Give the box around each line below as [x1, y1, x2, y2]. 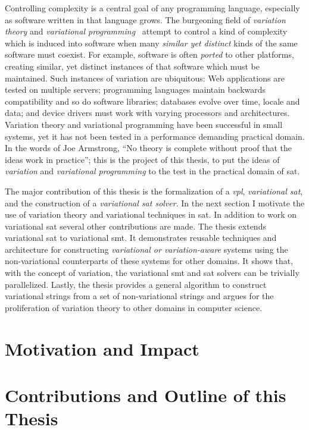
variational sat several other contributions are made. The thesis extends [5, 219, 266, 232]
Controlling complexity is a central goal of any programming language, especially [5, 2, 300, 14]
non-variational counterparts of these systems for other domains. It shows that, [5, 255, 294, 267]
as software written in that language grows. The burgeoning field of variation [5, 13, 286, 26]
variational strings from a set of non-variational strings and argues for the [5, 290, 274, 302]
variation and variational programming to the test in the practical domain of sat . [5, 165, 300, 177]
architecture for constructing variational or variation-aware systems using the [5, 243, 288, 255]
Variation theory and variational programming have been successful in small [5, 118, 283, 130]
